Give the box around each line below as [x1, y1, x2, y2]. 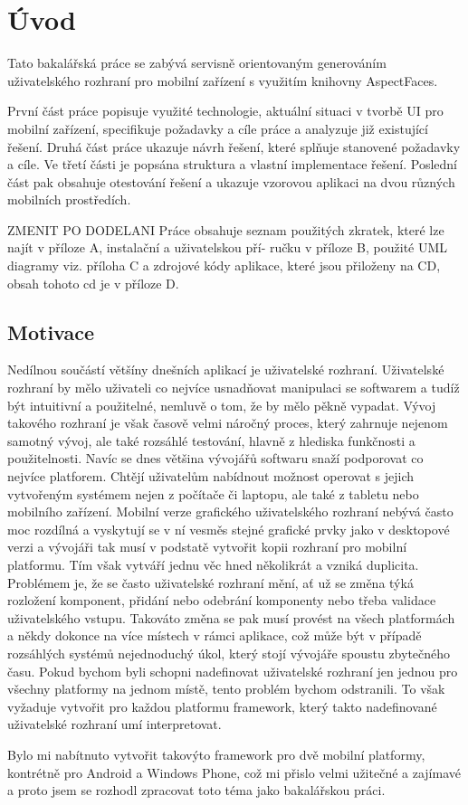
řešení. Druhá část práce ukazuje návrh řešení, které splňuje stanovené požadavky [7, 137, 461, 156]
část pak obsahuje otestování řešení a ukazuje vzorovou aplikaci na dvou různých [7, 172, 455, 191]
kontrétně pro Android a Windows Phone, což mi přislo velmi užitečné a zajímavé [7, 762, 461, 781]
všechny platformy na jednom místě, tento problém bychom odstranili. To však [7, 679, 445, 698]
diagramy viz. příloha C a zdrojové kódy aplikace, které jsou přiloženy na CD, [7, 256, 441, 275]
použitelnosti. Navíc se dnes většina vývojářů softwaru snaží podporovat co [7, 449, 424, 468]
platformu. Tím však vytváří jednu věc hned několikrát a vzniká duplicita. [7, 554, 419, 573]
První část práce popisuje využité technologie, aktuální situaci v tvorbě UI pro [7, 101, 444, 120]
